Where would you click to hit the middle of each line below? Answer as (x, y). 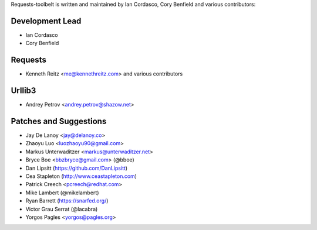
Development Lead (46, 21)
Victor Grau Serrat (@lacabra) (62, 209)
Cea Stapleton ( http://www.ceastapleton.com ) (81, 176)
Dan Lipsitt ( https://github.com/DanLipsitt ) (77, 168)
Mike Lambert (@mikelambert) (62, 193)
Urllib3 (23, 91)
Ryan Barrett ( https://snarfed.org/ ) (67, 201)
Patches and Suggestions (59, 121)
